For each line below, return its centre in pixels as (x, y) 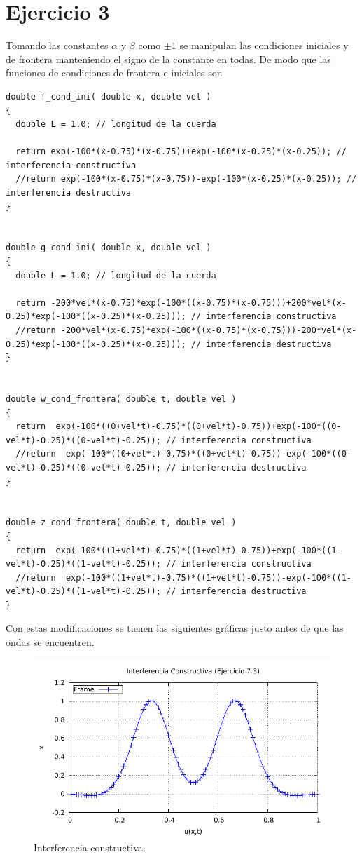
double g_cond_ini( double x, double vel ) (109, 248)
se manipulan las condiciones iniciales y (264, 45)
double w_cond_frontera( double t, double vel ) (121, 399)
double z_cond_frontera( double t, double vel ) (121, 523)
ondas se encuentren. (50, 642)
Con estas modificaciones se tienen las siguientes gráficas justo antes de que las (175, 628)
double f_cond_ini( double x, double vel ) (109, 96)
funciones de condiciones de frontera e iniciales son (114, 73)
